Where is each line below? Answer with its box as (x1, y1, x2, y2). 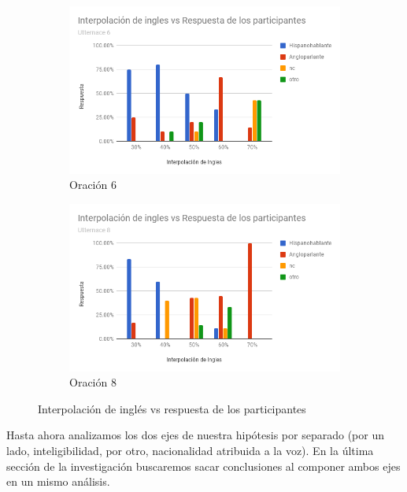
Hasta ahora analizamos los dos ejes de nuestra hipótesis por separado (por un (6, 427, 384, 443)
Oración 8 (69, 374, 117, 390)
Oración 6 (69, 176, 117, 193)
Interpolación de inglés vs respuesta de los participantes (38, 400, 306, 416)
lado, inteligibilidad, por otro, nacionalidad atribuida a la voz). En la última (6, 442, 374, 458)
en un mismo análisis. (6, 473, 110, 490)
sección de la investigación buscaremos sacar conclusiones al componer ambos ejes (6, 457, 401, 474)
